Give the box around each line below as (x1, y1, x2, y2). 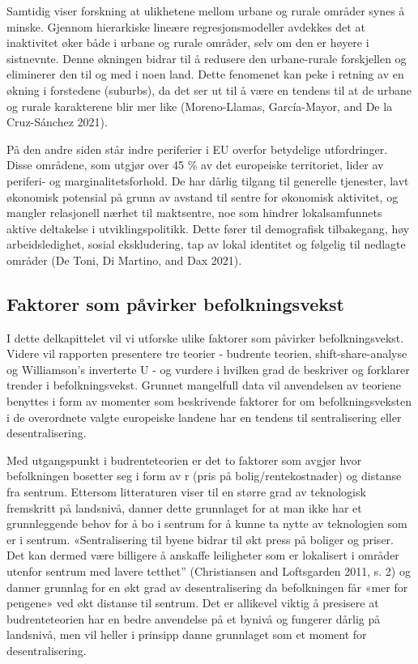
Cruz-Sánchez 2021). (6, 113, 108, 130)
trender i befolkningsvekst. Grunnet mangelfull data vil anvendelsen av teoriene (6, 377, 402, 394)
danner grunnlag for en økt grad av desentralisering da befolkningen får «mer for (6, 578, 408, 595)
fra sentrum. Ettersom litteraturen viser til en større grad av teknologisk (6, 483, 366, 500)
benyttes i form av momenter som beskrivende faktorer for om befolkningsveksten (6, 393, 412, 410)
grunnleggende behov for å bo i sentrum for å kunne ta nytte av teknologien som (6, 515, 407, 532)
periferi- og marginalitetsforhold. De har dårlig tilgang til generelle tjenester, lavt (6, 172, 409, 189)
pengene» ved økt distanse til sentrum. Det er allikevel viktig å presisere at (6, 594, 379, 611)
